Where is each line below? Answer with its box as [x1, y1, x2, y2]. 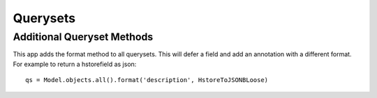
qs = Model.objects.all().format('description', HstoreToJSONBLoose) [25, 76, 269, 84]
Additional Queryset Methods [13, 31, 154, 43]
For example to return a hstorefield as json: [13, 60, 137, 68]
